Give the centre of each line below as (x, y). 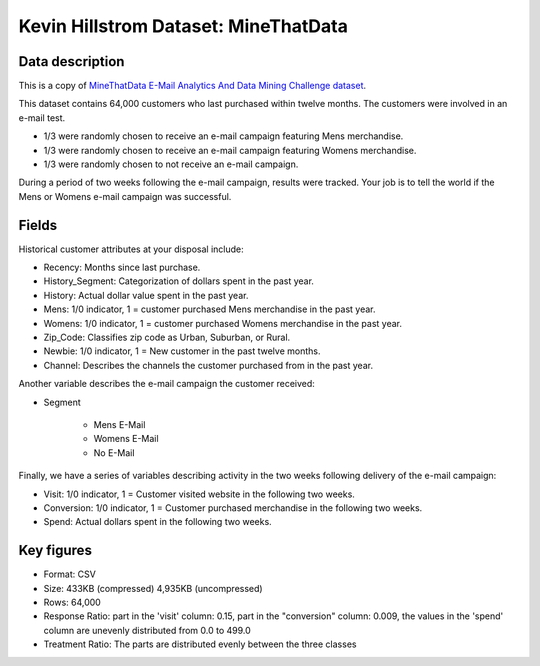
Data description (71, 61)
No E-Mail (114, 452)
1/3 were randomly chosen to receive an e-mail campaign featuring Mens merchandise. (223, 136)
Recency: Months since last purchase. (122, 267)
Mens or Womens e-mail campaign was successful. (125, 196)
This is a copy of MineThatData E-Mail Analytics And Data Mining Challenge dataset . (192, 86)
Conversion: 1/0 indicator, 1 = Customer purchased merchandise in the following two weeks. (233, 507)
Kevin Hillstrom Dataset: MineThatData (183, 26)
